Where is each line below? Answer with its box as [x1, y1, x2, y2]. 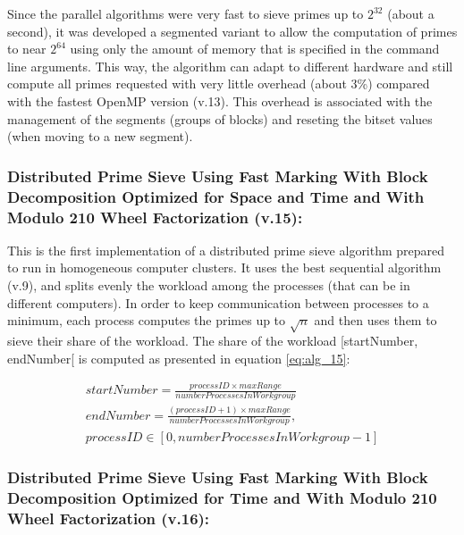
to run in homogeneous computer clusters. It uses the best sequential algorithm [7, 258, 442, 277]
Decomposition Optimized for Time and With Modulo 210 [7, 487, 437, 509]
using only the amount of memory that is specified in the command [70, 39, 440, 58]
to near [7, 39, 46, 58]
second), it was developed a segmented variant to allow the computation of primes [7, 21, 458, 40]
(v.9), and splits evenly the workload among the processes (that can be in [7, 276, 410, 294]
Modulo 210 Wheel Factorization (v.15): [7, 205, 303, 228]
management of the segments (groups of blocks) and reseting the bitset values [7, 109, 433, 128]
